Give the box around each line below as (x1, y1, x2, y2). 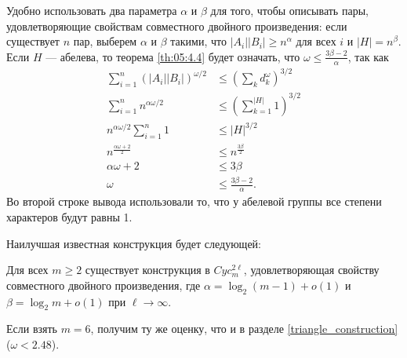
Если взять (6, 320, 57, 337)
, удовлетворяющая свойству (243, 261, 380, 278)
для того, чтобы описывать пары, (210, 2, 369, 18)
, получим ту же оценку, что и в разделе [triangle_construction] (90, 320, 398, 337)
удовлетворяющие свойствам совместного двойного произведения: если (6, 17, 347, 34)
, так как (347, 48, 389, 64)
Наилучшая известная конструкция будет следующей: (6, 235, 261, 251)
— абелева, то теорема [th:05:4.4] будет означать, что (45, 48, 300, 64)
